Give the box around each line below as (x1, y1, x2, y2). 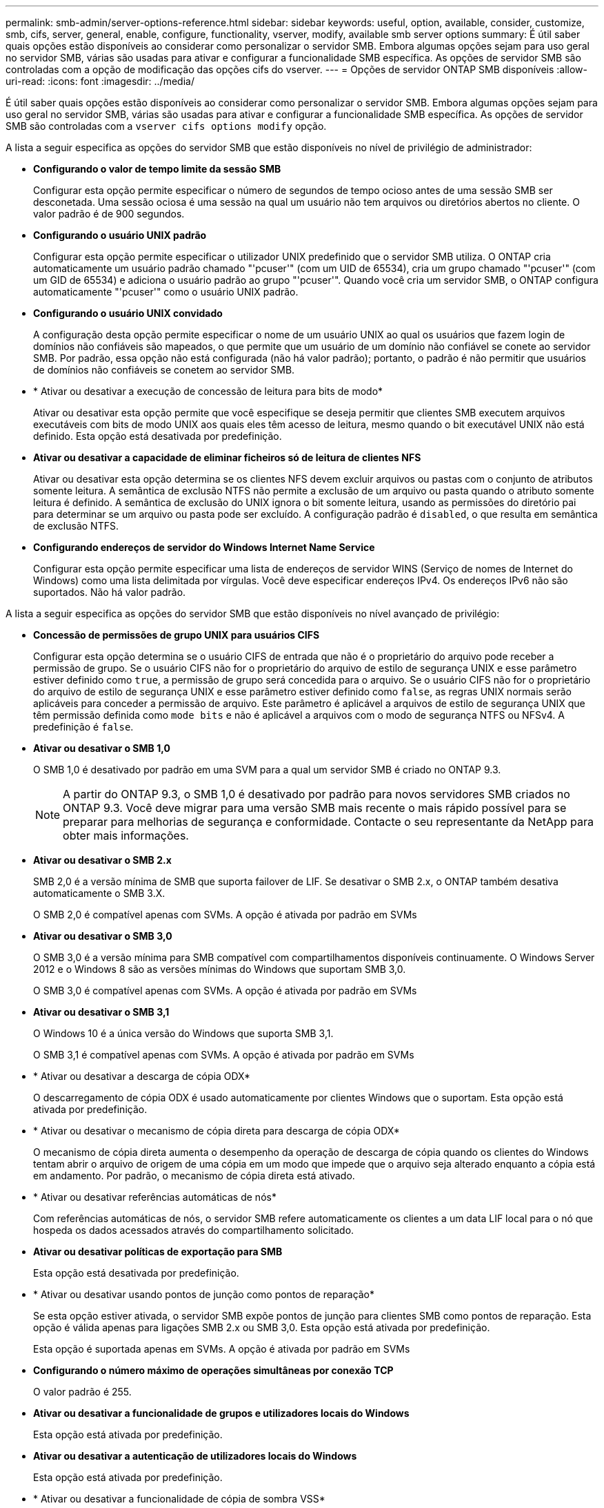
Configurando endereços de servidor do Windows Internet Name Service (33, 541, 375, 553)
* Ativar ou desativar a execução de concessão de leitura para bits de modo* (33, 385, 383, 397)
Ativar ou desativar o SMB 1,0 (33, 742, 170, 754)
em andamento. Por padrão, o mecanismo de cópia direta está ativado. (33, 1170, 355, 1181)
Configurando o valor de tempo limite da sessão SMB (33, 163, 281, 175)
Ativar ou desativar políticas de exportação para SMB (33, 1246, 283, 1257)
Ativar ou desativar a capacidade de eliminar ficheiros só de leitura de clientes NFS (33, 452, 421, 463)
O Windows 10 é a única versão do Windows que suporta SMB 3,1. (33, 1027, 334, 1039)
